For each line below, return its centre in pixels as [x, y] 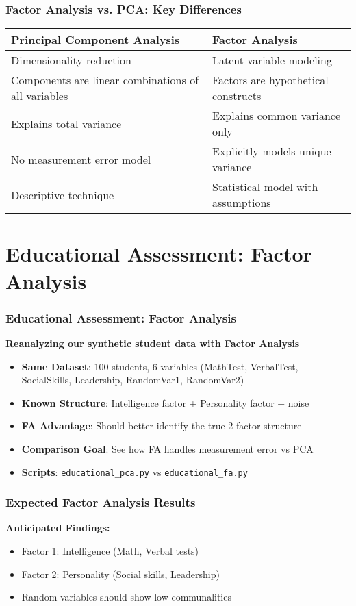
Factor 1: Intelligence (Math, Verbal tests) [110, 551]
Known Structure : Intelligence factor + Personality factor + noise [165, 402]
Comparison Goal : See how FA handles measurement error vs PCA [167, 448]
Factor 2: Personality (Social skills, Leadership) [120, 573]
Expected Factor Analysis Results [101, 502]
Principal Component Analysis [96, 40]
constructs [237, 96]
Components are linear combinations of [105, 80]
